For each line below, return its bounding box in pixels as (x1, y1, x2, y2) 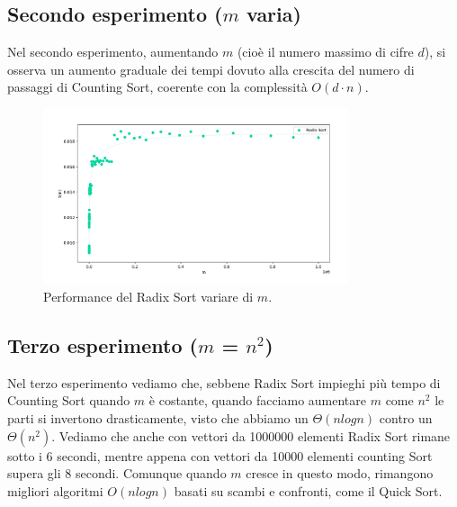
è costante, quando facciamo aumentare (148, 391, 367, 410)
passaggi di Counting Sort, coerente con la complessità (7, 77, 308, 96)
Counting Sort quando (7, 391, 130, 410)
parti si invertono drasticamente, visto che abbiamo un (7, 408, 309, 427)
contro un (379, 408, 433, 427)
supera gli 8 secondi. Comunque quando (7, 464, 227, 483)
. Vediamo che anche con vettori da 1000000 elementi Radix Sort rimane (51, 426, 451, 445)
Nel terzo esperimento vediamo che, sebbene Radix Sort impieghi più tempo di (7, 373, 441, 392)
